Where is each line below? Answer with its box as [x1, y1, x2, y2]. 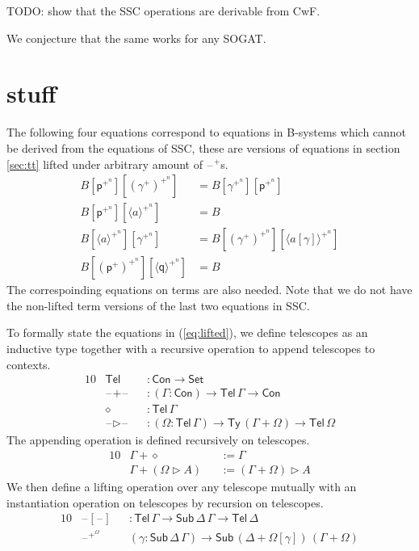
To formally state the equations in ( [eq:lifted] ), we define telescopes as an [6, 324, 368, 341]
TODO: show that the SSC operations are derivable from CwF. [6, 2, 321, 19]
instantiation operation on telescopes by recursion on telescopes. [6, 494, 324, 511]
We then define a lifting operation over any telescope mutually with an [6, 477, 357, 494]
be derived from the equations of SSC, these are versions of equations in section [6, 139, 400, 156]
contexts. [6, 355, 51, 372]
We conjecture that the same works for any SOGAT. [6, 29, 266, 46]
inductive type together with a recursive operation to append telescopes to [6, 340, 375, 356]
